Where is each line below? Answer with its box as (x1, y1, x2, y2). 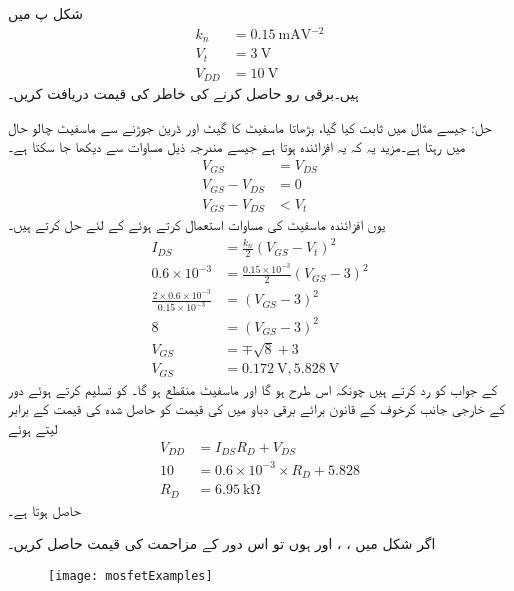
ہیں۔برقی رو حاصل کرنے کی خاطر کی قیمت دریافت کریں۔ (8, 83, 359, 104)
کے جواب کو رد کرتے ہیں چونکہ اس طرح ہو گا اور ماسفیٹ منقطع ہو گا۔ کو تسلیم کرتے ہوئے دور (8, 378, 498, 399)
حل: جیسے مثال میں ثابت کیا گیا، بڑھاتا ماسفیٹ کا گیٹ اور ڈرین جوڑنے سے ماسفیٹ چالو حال (8, 116, 492, 137)
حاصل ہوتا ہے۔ (8, 499, 81, 520)
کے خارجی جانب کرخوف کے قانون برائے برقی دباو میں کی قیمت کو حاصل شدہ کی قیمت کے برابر (8, 398, 506, 419)
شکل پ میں (8, 3, 83, 23)
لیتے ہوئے (8, 418, 58, 439)
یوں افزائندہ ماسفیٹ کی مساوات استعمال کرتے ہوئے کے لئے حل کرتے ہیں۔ (8, 214, 386, 235)
